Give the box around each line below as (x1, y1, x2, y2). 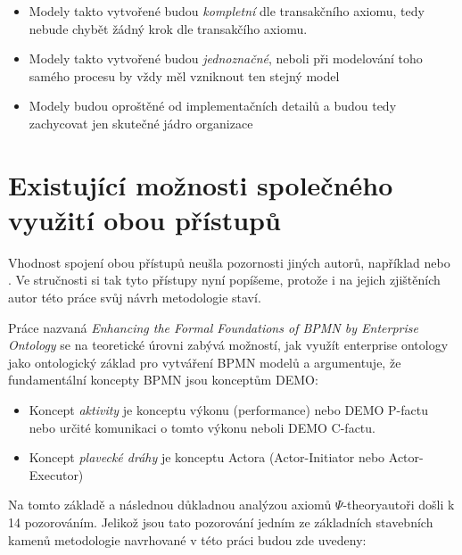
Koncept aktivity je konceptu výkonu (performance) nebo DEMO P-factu (29, 401, 428, 419)
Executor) (29, 465, 84, 484)
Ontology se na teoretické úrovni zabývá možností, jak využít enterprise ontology (8, 335, 449, 354)
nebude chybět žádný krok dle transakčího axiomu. (29, 19, 308, 37)
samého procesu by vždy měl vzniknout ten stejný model (29, 66, 340, 85)
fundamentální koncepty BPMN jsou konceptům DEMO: (8, 370, 318, 389)
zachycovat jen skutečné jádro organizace (29, 113, 253, 132)
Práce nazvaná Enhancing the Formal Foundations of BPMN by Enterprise (8, 318, 418, 336)
